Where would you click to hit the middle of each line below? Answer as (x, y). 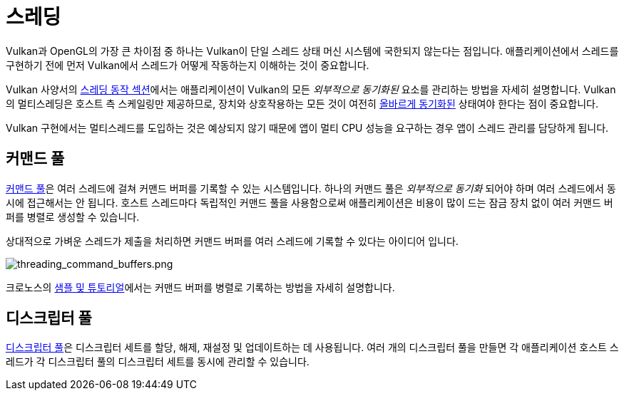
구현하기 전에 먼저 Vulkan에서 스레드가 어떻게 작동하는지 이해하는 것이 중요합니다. (188, 65)
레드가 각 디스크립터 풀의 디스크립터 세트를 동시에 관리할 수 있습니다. (158, 362)
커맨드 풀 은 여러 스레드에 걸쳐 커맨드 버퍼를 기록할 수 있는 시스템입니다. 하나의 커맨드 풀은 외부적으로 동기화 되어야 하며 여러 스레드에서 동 (311, 188)
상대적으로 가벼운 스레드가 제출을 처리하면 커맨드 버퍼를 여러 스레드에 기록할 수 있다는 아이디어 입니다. (232, 241)
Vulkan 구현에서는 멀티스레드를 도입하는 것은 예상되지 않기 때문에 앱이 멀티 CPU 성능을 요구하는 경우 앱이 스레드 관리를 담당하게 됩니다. (307, 127)
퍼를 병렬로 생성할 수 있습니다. (73, 217)
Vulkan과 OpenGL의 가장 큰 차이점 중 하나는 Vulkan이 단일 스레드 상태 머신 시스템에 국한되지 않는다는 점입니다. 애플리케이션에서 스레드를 (312, 51)
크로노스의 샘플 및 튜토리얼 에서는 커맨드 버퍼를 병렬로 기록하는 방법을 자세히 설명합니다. (200, 287)
